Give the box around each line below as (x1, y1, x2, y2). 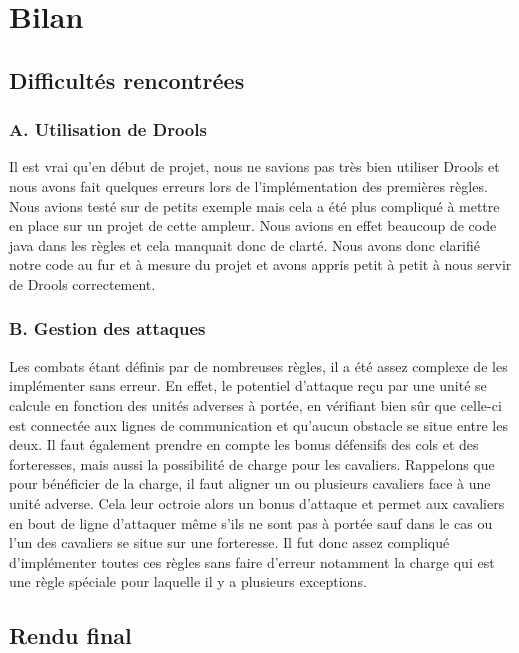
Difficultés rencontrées (9, 64, 245, 95)
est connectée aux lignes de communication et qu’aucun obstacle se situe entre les (9, 414, 508, 435)
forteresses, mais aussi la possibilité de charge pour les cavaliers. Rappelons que (9, 453, 495, 474)
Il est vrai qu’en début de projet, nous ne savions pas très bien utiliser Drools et (9, 156, 500, 177)
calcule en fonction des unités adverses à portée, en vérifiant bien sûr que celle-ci (9, 394, 502, 415)
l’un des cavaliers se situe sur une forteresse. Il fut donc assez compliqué (9, 532, 450, 553)
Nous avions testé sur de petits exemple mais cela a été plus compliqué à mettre (9, 195, 500, 216)
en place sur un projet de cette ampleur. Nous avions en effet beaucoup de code (9, 215, 497, 236)
